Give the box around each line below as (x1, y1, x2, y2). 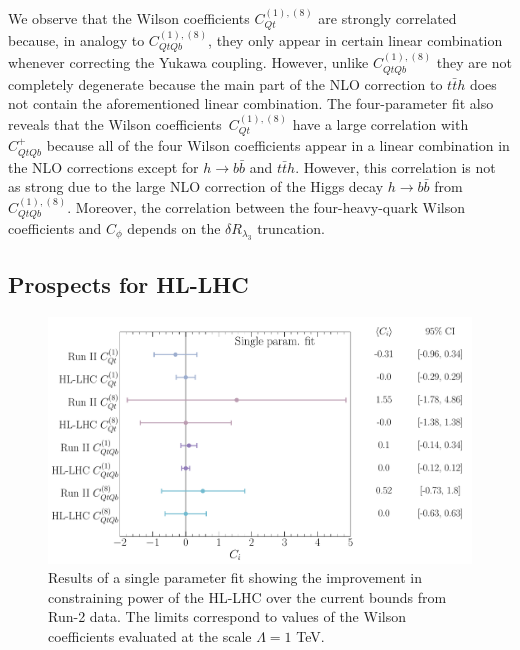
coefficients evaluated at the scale (48, 625, 252, 646)
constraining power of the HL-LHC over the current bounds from (48, 586, 447, 607)
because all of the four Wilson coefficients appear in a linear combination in (46, 135, 510, 156)
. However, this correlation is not (295, 156, 496, 177)
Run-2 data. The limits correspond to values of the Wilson (48, 606, 406, 627)
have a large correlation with (292, 113, 469, 134)
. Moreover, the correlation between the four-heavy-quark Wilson (67, 196, 466, 217)
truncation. (257, 217, 325, 238)
